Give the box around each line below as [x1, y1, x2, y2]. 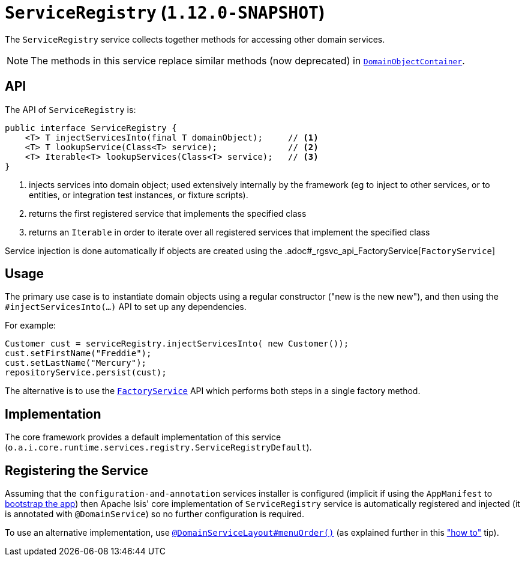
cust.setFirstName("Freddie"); [5, 348, 152, 359]
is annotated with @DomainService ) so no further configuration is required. [5, 509, 305, 520]
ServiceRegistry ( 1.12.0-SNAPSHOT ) [5, 2, 325, 23]
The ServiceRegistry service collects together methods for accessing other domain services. [5, 34, 385, 44]
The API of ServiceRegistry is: [5, 104, 136, 115]
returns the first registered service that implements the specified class [29, 208, 307, 219]
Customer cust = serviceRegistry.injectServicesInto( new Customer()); [5, 339, 349, 349]
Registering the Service [5, 462, 148, 478]
